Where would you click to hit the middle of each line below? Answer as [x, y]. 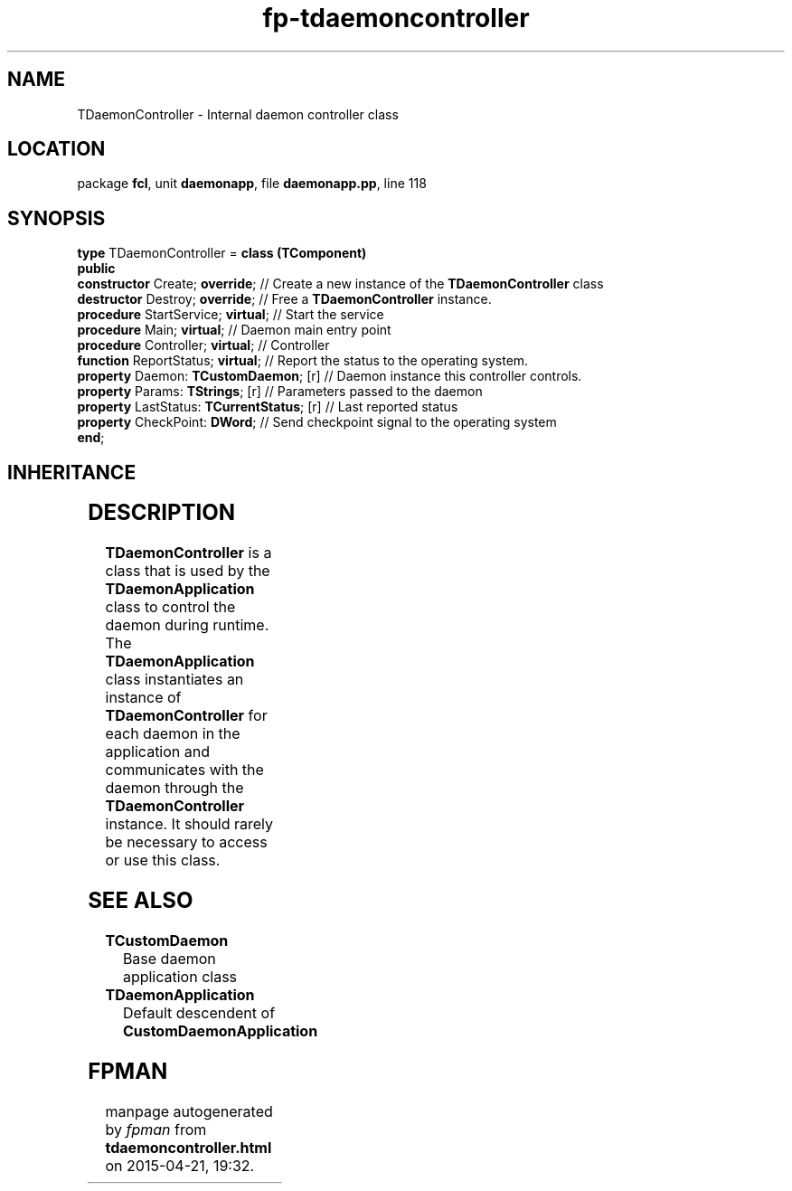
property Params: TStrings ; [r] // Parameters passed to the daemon [280, 392]
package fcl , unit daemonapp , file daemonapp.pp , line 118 [252, 184]
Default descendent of [199, 1012]
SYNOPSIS [57, 218]
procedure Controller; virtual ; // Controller [203, 345]
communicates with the [184, 770]
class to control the [170, 607]
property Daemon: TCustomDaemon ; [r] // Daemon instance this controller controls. [330, 376]
